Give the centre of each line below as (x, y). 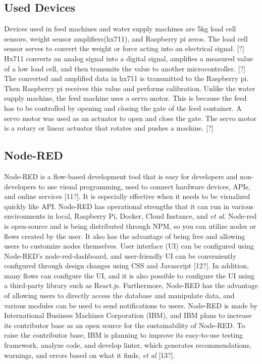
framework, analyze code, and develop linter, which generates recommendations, (128, 345)
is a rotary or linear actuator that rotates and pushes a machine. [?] (109, 128)
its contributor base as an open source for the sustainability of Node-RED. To (125, 325)
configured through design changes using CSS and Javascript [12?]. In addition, (126, 266)
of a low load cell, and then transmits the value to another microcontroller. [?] (125, 68)
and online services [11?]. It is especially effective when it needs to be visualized (127, 196)
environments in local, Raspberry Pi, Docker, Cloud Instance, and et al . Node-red (130, 216)
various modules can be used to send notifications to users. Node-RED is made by (131, 305)
